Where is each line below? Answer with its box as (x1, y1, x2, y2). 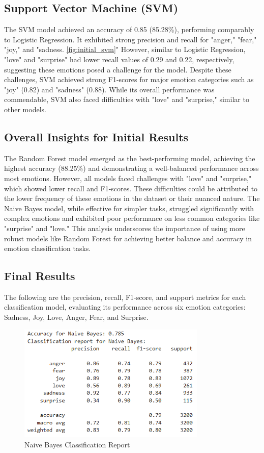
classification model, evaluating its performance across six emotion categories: (4, 301, 246, 312)
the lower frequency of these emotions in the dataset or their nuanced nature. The (4, 193, 260, 204)
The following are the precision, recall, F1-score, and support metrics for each (4, 291, 246, 302)
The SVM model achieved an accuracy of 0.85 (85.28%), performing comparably (4, 24, 254, 35)
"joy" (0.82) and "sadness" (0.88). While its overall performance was (4, 84, 215, 94)
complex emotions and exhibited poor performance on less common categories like (4, 213, 260, 223)
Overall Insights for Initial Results (4, 129, 189, 144)
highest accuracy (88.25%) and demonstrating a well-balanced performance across (4, 163, 259, 173)
